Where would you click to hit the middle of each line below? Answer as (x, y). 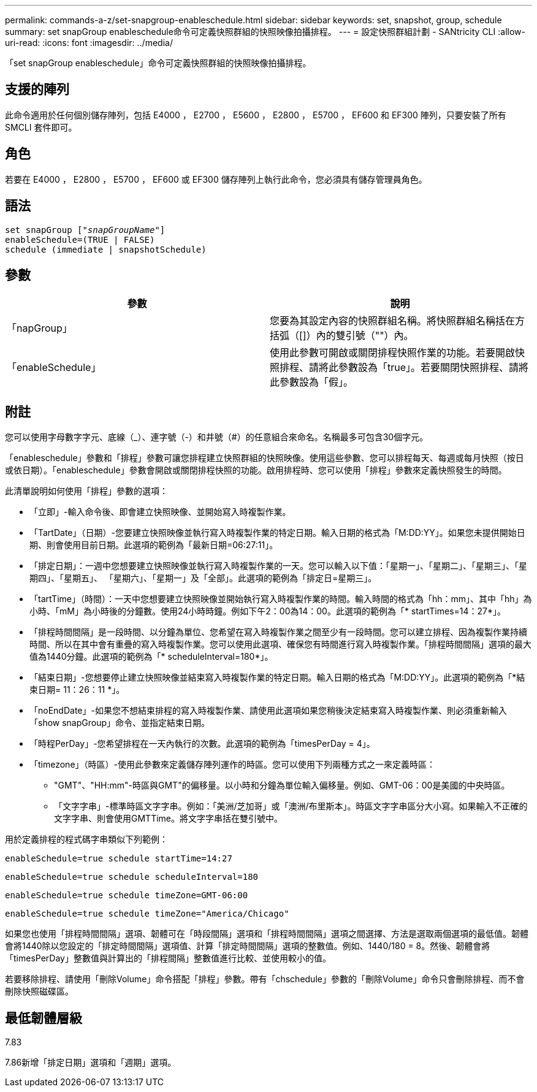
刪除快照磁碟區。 (39, 991)
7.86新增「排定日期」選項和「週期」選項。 (91, 1063)
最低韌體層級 (44, 1018)
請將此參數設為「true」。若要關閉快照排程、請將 (419, 368)
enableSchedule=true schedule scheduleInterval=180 (132, 877)
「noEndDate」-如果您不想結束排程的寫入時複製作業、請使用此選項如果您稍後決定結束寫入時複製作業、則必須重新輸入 (268, 711)
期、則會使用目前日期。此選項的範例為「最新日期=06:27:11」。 (154, 545)
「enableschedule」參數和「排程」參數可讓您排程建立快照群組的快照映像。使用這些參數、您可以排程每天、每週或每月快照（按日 (265, 458)
